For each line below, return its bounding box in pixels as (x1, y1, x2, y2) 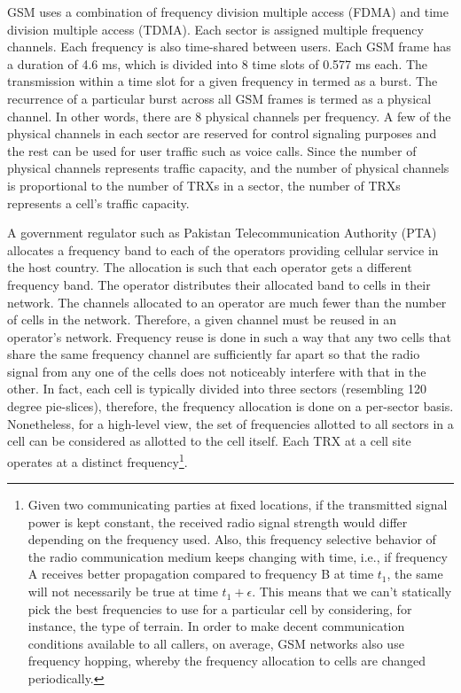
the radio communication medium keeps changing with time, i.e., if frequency (27, 547, 448, 565)
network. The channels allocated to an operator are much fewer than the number (7, 292, 447, 311)
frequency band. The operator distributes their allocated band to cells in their (7, 275, 431, 293)
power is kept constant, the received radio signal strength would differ (27, 512, 408, 531)
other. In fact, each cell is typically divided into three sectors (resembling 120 (7, 379, 426, 398)
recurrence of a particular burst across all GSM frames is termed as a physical (7, 89, 432, 107)
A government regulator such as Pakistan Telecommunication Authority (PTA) (7, 223, 437, 242)
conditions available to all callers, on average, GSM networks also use (27, 634, 404, 652)
